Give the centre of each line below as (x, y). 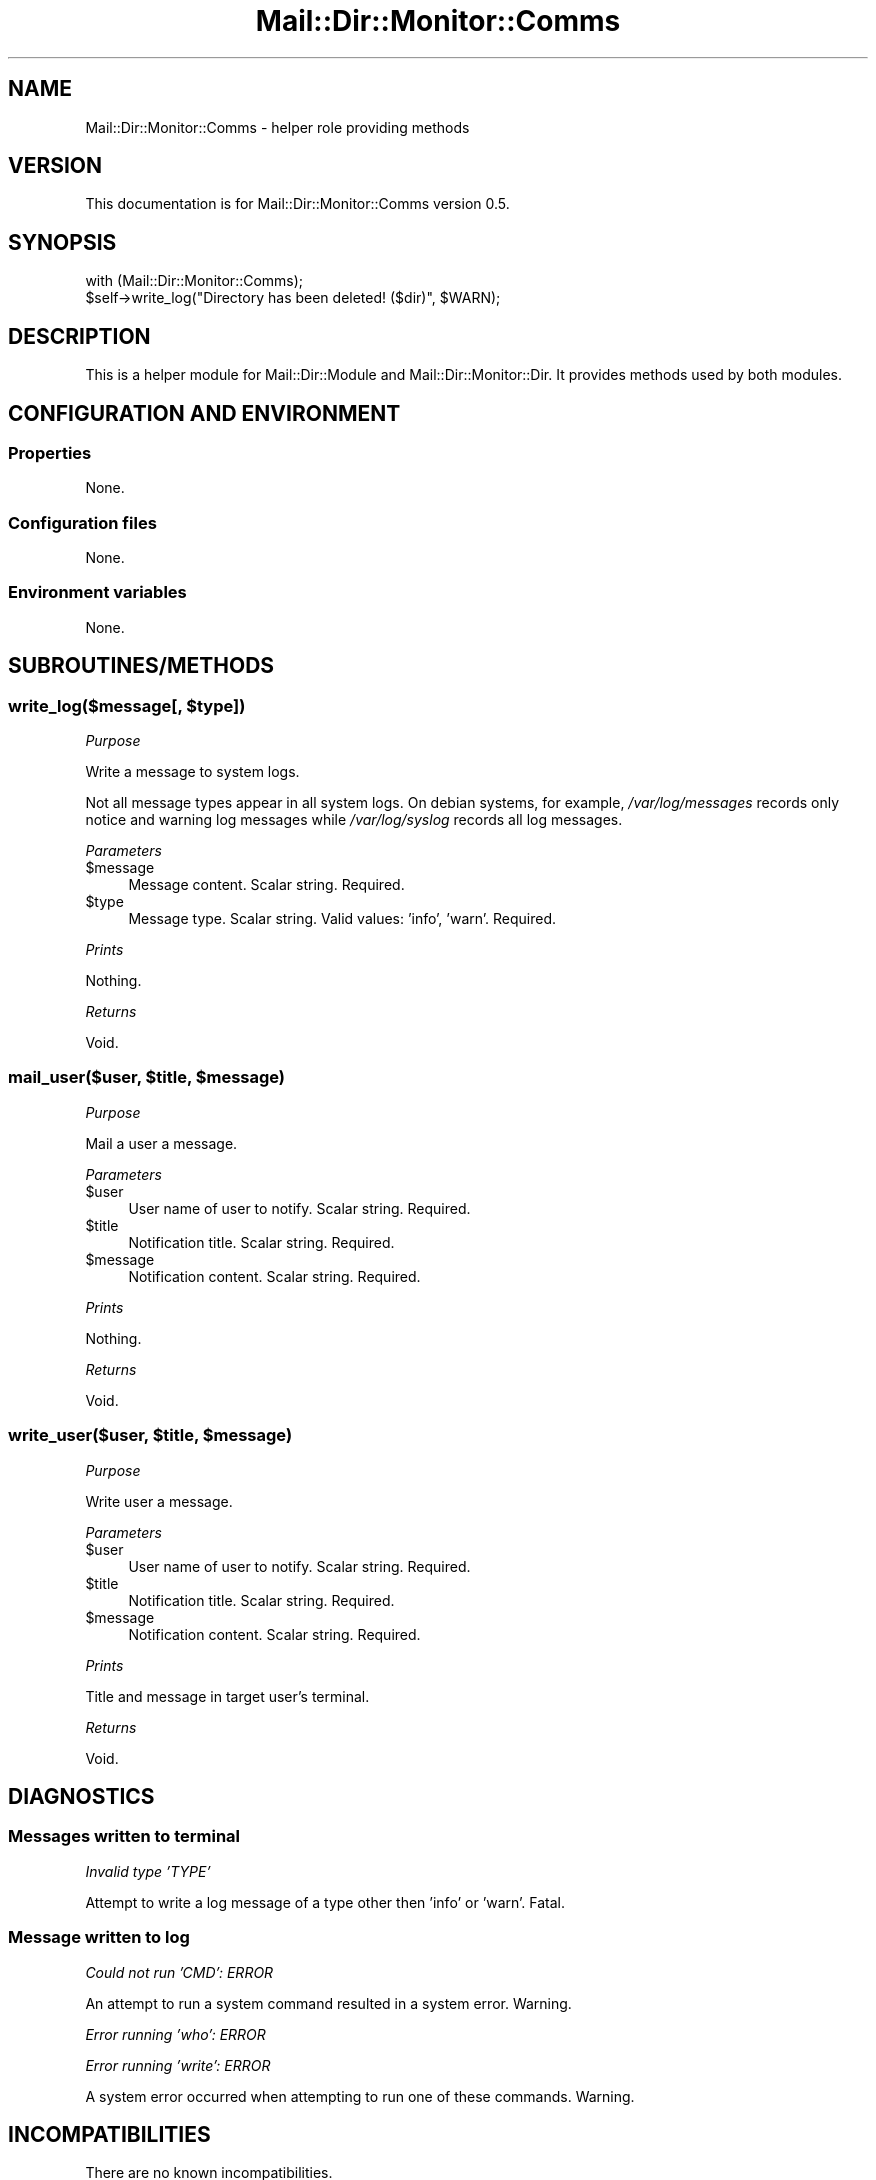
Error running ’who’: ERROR (175, 2034)
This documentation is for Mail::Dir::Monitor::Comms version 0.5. (297, 204)
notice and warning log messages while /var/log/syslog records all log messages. (354, 820)
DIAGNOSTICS (81, 1796)
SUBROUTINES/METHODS (141, 666)
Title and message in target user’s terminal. (227, 1696)
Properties (50, 452)
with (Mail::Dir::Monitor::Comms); (194, 281)
